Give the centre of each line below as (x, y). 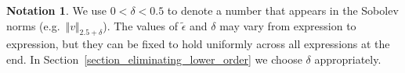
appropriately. (348, 59)
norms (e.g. (33, 25)
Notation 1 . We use (57, 10)
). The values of (140, 25)
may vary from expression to (288, 25)
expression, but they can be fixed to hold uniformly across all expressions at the (198, 44)
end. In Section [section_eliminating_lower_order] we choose (154, 59)
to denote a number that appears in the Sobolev (283, 10)
